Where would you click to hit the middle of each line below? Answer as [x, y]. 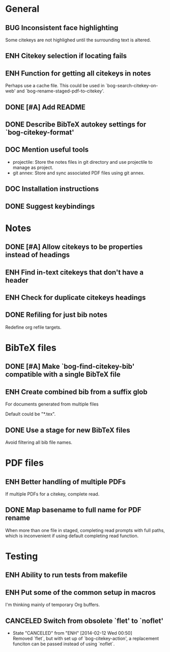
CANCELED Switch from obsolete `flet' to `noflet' [84, 621]
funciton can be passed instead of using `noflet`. [64, 644]
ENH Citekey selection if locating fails [66, 56]
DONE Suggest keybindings [50, 206]
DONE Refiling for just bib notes [56, 315]
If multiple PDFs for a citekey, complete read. [52, 494]
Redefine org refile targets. [34, 327]
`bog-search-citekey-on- [132, 86]
